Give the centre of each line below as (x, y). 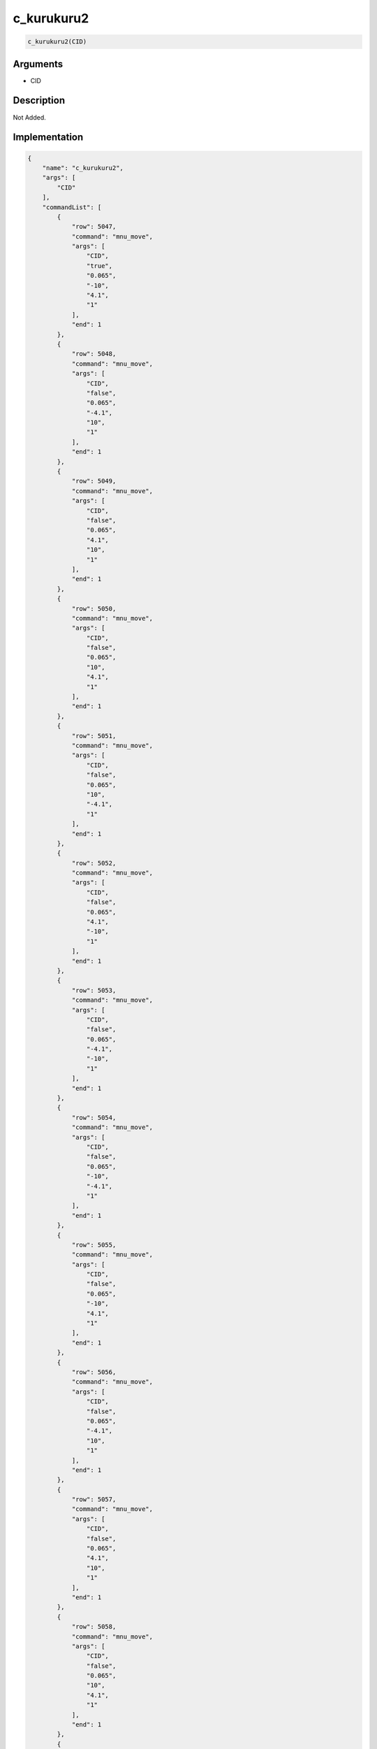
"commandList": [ (72, 207)
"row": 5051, (94, 736)
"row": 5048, (94, 354)
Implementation (48, 137)
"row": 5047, (94, 227)
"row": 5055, (94, 1245)
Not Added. (30, 117)
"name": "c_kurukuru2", (83, 168)
